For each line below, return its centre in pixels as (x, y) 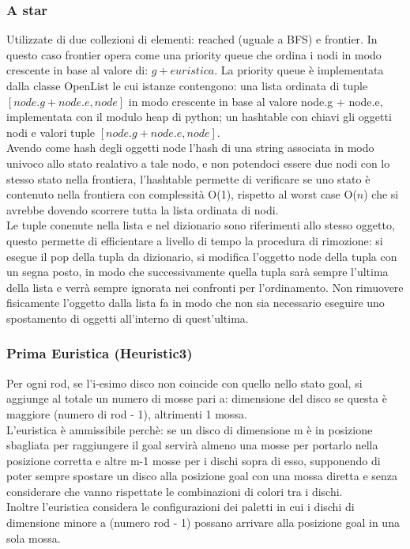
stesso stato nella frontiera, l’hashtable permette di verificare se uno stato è (188, 178)
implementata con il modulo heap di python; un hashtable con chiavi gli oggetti (199, 117)
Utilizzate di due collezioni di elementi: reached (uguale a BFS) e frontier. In (192, 39)
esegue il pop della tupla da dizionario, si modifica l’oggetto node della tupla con (202, 256)
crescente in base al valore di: (77, 70)
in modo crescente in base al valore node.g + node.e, (256, 101)
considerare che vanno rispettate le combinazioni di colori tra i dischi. (175, 491)
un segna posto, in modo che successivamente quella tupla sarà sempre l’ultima (197, 272)
